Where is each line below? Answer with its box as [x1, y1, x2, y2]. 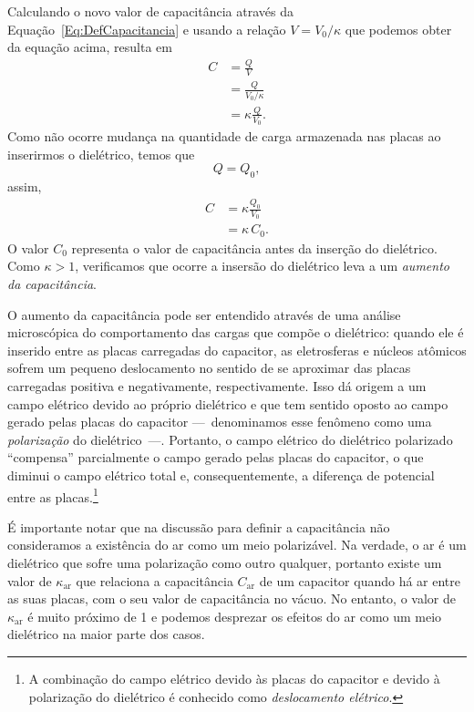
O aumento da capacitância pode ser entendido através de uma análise [7, 304, 401, 324]
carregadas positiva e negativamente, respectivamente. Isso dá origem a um [7, 376, 427, 395]
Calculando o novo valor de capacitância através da [7, 2, 294, 20]
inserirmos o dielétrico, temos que [7, 144, 195, 163]
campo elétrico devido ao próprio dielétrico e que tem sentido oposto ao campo [7, 394, 448, 413]
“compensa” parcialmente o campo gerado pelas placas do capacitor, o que [7, 448, 424, 467]
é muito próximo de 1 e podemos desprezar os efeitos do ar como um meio [27, 606, 442, 625]
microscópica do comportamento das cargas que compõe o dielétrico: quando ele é [7, 323, 464, 342]
